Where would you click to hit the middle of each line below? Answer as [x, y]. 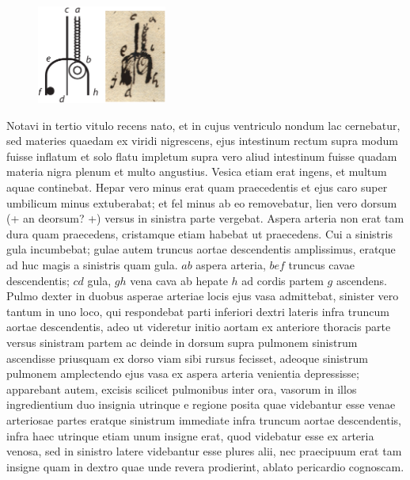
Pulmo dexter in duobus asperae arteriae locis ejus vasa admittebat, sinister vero [203, 296]
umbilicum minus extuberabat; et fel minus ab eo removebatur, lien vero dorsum [202, 202]
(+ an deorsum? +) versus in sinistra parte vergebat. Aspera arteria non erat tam [205, 218]
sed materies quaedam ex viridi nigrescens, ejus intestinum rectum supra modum [202, 141]
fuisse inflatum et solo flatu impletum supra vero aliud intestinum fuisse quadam [202, 156]
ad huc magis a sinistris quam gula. [92, 265]
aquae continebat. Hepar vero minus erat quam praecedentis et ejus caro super [197, 187]
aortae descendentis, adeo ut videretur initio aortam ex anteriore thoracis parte [199, 327]
